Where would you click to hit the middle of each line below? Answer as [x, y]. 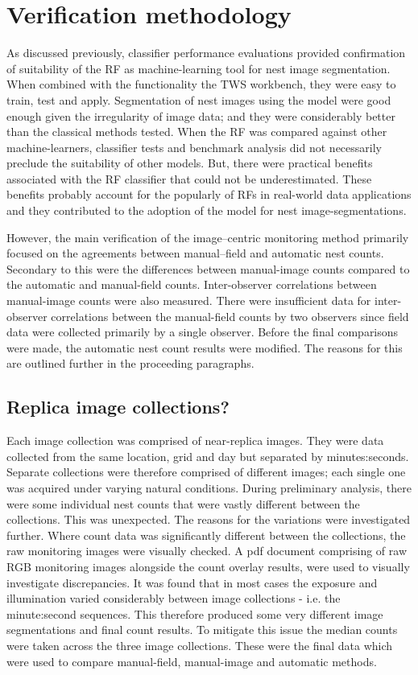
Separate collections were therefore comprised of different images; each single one [206, 472]
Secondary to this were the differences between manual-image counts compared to [208, 268]
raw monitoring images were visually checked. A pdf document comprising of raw [207, 551]
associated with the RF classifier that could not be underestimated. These [189, 178]
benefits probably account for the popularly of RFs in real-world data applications [209, 194]
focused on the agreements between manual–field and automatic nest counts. [195, 253]
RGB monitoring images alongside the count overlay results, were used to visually [208, 566]
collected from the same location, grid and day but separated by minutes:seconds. [208, 456]
